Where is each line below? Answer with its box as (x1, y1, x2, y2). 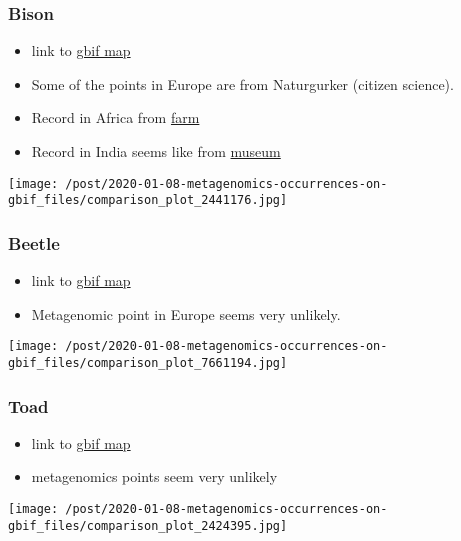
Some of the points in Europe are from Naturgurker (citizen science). (31, 73, 454, 94)
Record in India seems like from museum (31, 141, 281, 161)
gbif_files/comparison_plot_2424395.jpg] (8, 518, 288, 533)
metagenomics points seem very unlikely (31, 466, 278, 487)
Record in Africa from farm (31, 107, 200, 128)
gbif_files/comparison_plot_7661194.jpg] (8, 355, 288, 370)
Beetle (8, 230, 60, 255)
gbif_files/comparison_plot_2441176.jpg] (8, 193, 288, 208)
